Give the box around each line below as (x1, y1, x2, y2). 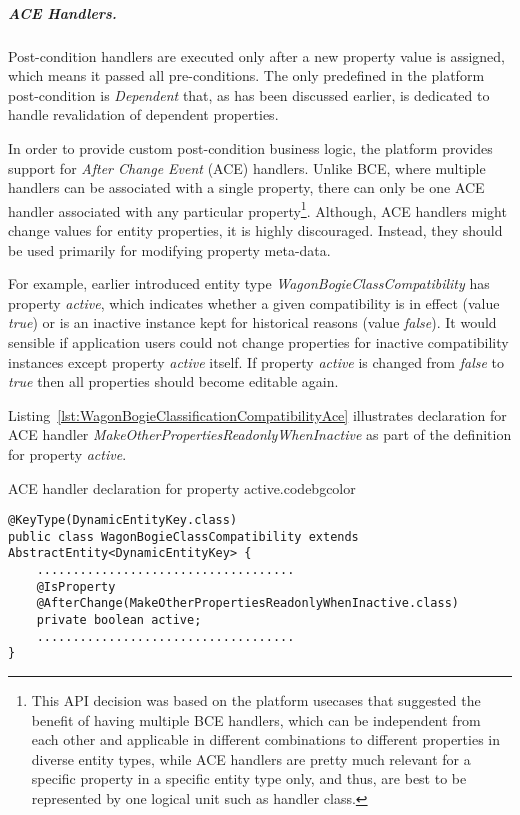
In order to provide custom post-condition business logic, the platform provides (8, 137, 493, 158)
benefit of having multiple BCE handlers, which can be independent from (31, 709, 481, 730)
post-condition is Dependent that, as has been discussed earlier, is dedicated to (8, 84, 490, 105)
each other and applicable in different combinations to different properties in (31, 729, 500, 750)
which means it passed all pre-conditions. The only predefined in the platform (8, 65, 485, 86)
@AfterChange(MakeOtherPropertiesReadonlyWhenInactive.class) (36, 596, 460, 611)
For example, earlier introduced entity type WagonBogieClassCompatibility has (8, 273, 490, 294)
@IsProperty (36, 579, 116, 594)
